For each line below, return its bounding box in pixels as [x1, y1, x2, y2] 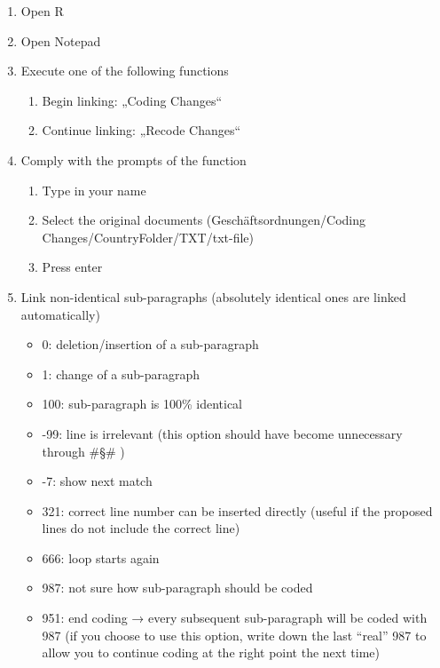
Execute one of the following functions [20, 61, 229, 80]
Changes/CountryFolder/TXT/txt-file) [42, 227, 254, 246]
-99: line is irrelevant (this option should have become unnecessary [42, 424, 403, 442]
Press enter [42, 258, 103, 276]
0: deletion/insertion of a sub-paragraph [42, 335, 259, 354]
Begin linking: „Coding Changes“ [42, 91, 223, 109]
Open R [20, 2, 64, 20]
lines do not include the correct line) [42, 519, 240, 537]
